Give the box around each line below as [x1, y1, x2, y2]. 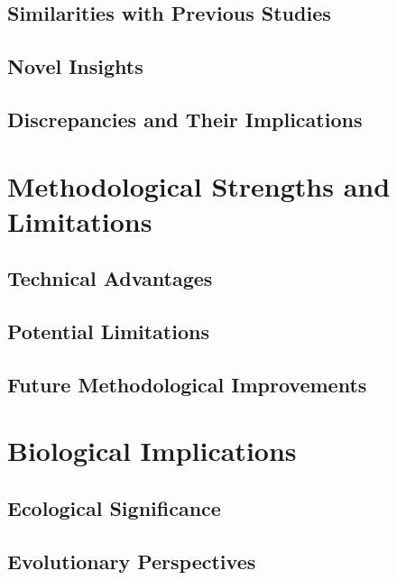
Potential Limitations [7, 318, 209, 345]
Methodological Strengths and [7, 167, 391, 204]
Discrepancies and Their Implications [7, 105, 363, 133]
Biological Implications [7, 432, 297, 469]
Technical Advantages [7, 264, 213, 292]
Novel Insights [7, 52, 143, 80]
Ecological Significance [7, 494, 221, 522]
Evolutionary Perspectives [7, 547, 256, 575]
